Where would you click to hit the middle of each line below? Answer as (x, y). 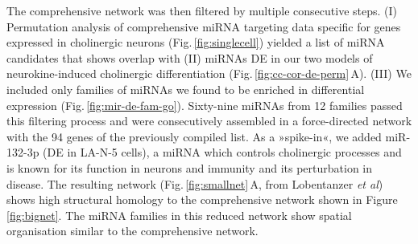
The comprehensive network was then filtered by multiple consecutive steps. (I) (202, 10)
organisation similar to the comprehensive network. (132, 231)
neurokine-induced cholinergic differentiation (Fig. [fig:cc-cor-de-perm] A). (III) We (209, 73)
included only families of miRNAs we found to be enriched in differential (186, 89)
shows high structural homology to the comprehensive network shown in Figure (202, 199)
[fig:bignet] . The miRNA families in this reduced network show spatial (179, 215)
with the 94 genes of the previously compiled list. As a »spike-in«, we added (194, 136)
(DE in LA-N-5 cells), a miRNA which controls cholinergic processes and (222, 152)
